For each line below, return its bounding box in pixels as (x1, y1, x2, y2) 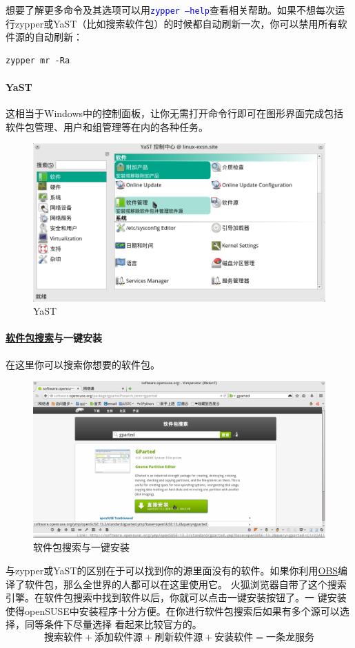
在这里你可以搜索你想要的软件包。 (6, 357, 160, 371)
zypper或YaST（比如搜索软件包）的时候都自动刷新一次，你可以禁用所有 (14, 16, 338, 30)
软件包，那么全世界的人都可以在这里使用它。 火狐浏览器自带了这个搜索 (24, 576, 347, 591)
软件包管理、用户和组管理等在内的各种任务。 (6, 119, 208, 134)
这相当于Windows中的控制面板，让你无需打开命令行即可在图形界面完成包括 (6, 106, 344, 121)
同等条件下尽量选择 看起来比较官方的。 (24, 617, 202, 631)
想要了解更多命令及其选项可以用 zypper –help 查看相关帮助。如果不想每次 (6, 3, 335, 17)
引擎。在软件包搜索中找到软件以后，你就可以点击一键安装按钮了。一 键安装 (6, 590, 347, 605)
